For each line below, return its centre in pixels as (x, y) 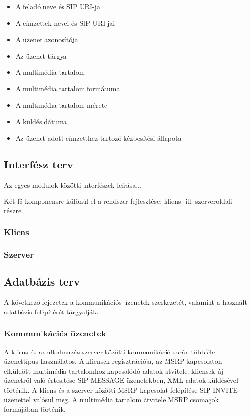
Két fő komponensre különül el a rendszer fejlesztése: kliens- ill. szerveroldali (118, 201)
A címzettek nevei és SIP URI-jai (65, 23)
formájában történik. (35, 409)
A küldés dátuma (41, 121)
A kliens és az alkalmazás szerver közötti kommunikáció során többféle (110, 351)
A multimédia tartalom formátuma (68, 88)
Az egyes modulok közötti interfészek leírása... (73, 184)
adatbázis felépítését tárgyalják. (51, 311)
